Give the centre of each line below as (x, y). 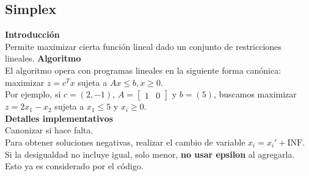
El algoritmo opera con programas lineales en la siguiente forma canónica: (143, 70)
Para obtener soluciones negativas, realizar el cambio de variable (125, 142)
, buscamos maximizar (255, 94)
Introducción (32, 34)
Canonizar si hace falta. (49, 130)
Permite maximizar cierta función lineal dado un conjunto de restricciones (143, 46)
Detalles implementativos (59, 118)
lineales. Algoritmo (43, 58)
